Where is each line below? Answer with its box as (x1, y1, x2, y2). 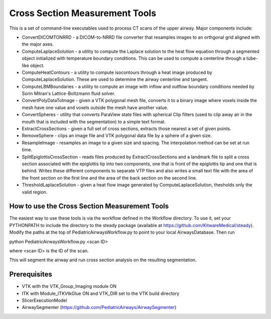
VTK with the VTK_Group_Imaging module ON (22, 283, 117, 289)
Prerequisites (9, 270, 52, 279)
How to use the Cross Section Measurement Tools (9, 202, 169, 210)
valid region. (22, 189, 48, 195)
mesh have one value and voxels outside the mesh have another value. (22, 104, 168, 111)
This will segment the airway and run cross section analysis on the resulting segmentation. (9, 257, 197, 263)
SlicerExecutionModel (22, 297, 67, 303)
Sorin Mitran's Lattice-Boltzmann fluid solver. (22, 90, 115, 96)
